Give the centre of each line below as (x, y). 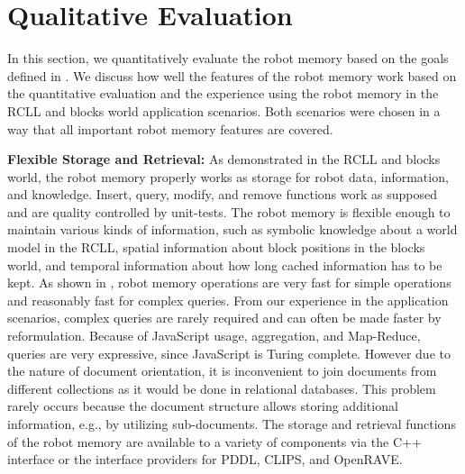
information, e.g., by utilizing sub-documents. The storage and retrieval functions (232, 424)
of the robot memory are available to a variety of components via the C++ (214, 441)
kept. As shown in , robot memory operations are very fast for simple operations (229, 283)
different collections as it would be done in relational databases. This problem (222, 388)
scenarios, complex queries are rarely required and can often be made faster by (224, 318)
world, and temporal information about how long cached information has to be (225, 264)
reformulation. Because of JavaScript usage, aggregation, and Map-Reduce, (214, 336)
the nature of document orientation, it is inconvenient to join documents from (222, 371)
